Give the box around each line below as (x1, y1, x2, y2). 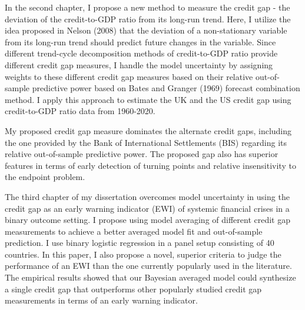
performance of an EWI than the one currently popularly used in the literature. (5, 259, 292, 272)
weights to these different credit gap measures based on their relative (5, 70, 253, 82)
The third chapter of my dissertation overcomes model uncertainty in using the (5, 190, 290, 202)
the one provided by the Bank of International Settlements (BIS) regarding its (5, 136, 287, 148)
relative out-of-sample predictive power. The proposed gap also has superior (5, 148, 279, 160)
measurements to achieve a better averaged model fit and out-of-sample (5, 225, 263, 237)
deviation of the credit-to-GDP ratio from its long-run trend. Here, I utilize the (5, 12, 291, 25)
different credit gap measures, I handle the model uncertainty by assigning (5, 58, 273, 71)
